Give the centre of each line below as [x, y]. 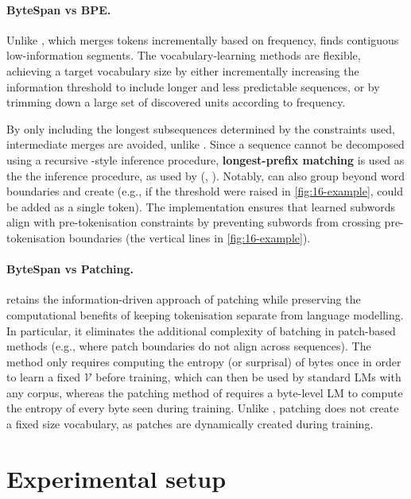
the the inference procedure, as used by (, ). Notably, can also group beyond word [205, 175]
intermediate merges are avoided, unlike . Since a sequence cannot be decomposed [205, 144]
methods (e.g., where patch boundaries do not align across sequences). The [189, 346]
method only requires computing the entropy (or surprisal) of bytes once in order [204, 361]
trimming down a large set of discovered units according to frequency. [176, 102]
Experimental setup [116, 478]
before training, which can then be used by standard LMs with [248, 377]
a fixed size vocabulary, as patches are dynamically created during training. [190, 424]
